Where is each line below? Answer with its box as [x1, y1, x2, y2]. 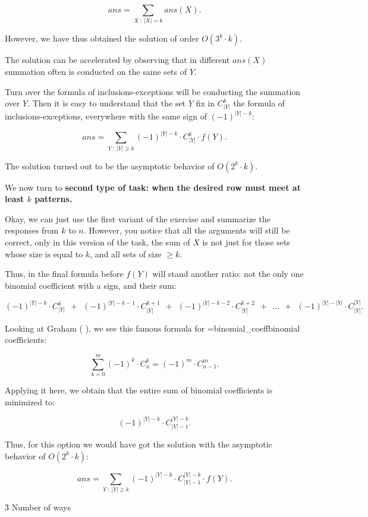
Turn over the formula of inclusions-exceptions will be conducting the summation [5, 85, 301, 97]
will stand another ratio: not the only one [152, 267, 304, 280]
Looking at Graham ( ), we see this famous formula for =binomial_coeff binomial [5, 321, 300, 334]
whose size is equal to [5, 247, 83, 260]
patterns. [34, 193, 73, 205]
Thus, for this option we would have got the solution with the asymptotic [5, 438, 272, 450]
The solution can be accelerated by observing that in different [5, 53, 230, 66]
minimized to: [5, 395, 55, 408]
